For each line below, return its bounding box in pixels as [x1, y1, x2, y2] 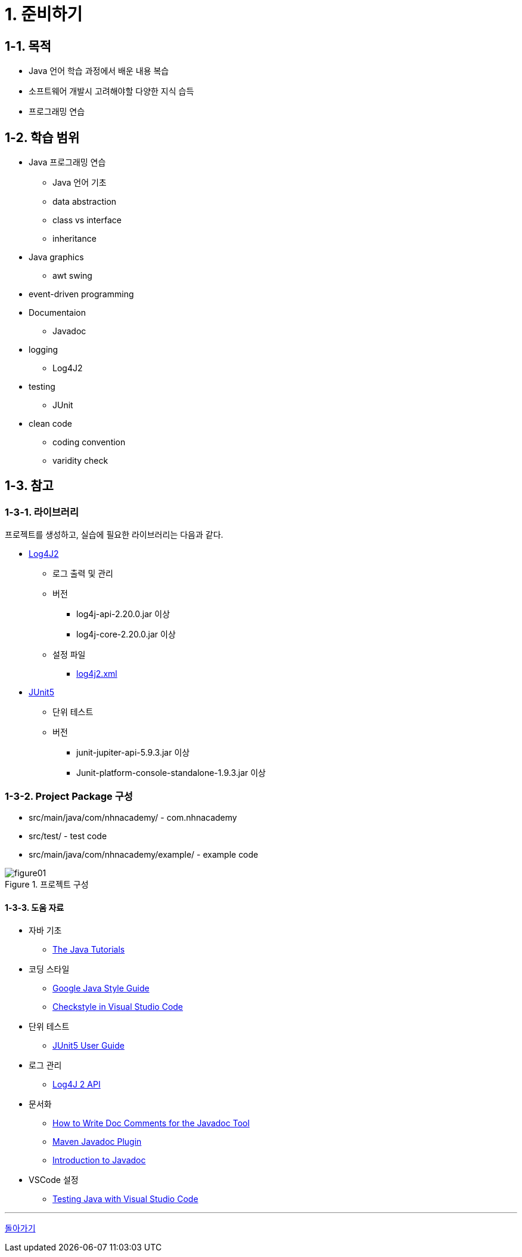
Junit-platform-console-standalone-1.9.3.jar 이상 [76, 768, 266, 778]
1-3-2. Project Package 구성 [5, 790, 133, 802]
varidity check [52, 455, 108, 466]
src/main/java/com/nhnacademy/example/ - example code [29, 849, 259, 859]
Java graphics [29, 252, 84, 263]
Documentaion [29, 307, 86, 318]
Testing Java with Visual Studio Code [52, 1194, 198, 1204]
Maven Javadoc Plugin [52, 1136, 142, 1147]
